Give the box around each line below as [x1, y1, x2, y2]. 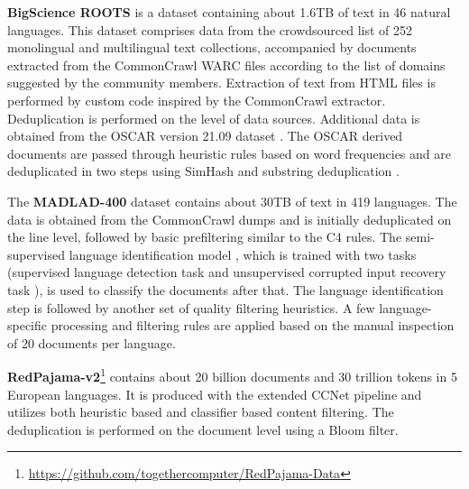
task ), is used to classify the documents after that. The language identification [7, 280, 444, 299]
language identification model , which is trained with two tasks [69, 244, 417, 263]
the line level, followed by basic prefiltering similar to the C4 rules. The [7, 227, 402, 246]
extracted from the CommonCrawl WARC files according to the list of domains [7, 55, 446, 74]
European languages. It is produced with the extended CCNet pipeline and [7, 384, 422, 403]
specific [7, 316, 48, 335]
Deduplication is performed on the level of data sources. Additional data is [7, 108, 420, 127]
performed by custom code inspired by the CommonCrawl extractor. [7, 90, 386, 109]
